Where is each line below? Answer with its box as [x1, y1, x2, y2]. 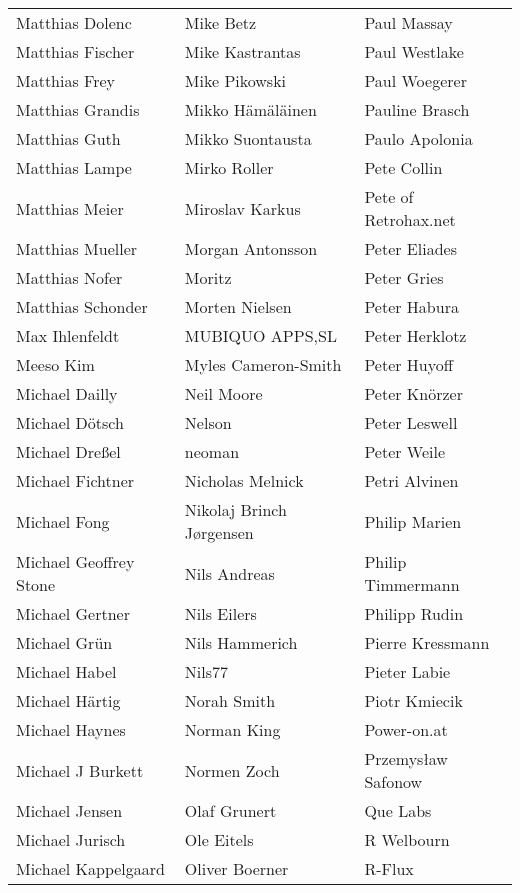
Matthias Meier [16, 196, 124, 220]
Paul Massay [364, 11, 453, 34]
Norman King [184, 718, 281, 741]
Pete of [364, 185, 414, 208]
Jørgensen [184, 521, 254, 544]
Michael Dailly [16, 382, 118, 405]
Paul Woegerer [364, 69, 467, 92]
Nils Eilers [184, 602, 257, 625]
